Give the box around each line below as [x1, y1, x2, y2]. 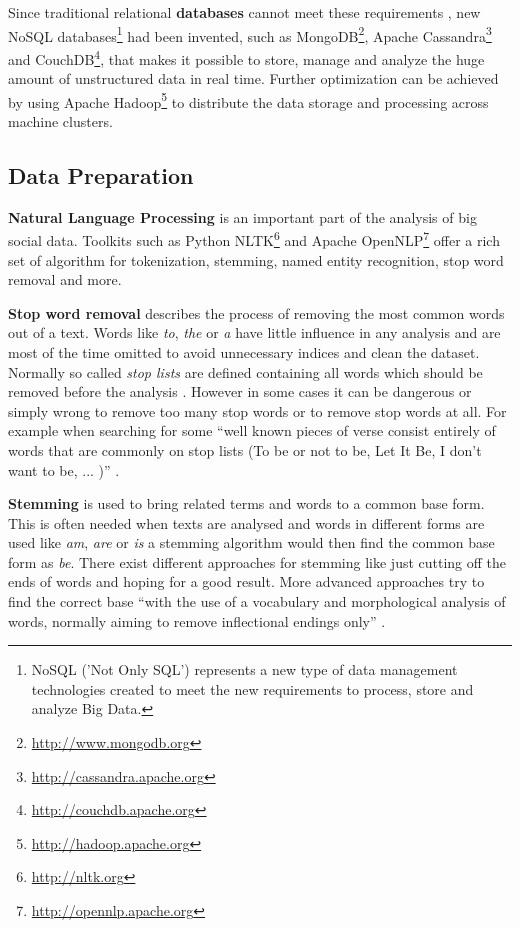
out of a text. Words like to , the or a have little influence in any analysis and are [8, 322, 501, 343]
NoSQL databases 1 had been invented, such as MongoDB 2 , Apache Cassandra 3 [8, 22, 492, 46]
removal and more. [8, 269, 122, 290]
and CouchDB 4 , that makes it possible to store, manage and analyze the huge [8, 45, 485, 69]
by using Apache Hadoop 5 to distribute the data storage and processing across [8, 88, 489, 112]
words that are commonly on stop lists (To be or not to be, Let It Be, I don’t [8, 439, 482, 460]
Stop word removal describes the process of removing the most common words [8, 302, 505, 323]
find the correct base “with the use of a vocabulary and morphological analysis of [8, 591, 506, 612]
